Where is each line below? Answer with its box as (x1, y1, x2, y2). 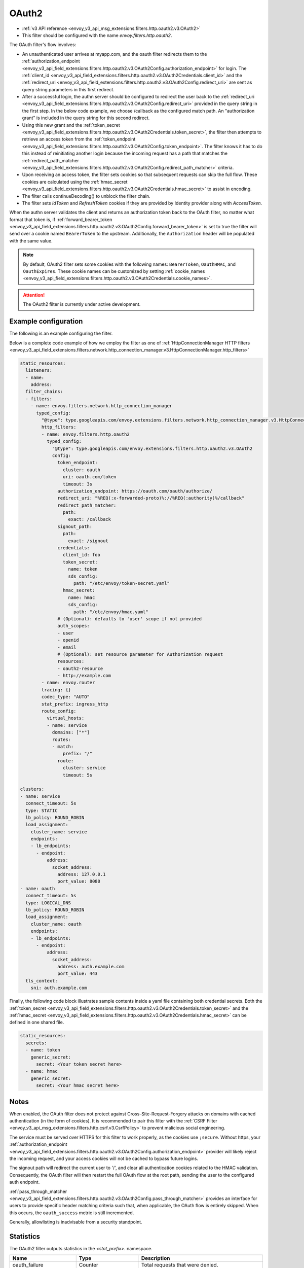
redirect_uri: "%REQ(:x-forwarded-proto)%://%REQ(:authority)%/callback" (57, 495, 245, 501)
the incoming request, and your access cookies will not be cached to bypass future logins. (9, 1155, 199, 1161)
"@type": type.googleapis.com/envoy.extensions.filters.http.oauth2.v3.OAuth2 (52, 445, 253, 451)
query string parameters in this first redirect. (22, 86, 115, 92)
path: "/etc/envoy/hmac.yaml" (73, 609, 149, 615)
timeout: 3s (62, 481, 93, 487)
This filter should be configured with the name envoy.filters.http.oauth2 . (22, 32, 172, 38)
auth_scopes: (57, 623, 90, 629)
